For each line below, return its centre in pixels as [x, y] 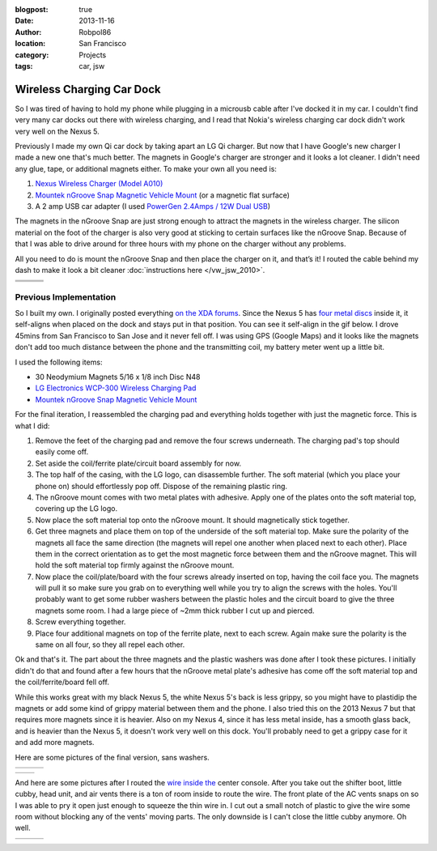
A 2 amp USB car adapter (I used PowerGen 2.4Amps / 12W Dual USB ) [153, 206]
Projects [93, 55]
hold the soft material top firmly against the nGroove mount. [135, 565]
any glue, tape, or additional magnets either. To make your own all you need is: [146, 168]
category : [32, 55]
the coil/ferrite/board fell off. [62, 682]
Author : [28, 32]
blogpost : [32, 9]
